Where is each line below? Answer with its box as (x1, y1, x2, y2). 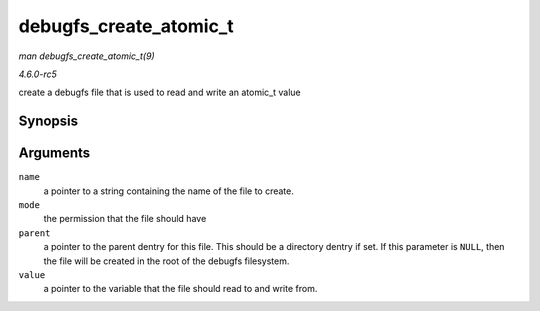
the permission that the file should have (43, 213, 207, 225)
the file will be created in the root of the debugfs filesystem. (43, 255, 290, 267)
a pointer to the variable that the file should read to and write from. (43, 283, 318, 295)
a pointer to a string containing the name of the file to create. (43, 185, 294, 197)
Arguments (18, 145, 91, 162)
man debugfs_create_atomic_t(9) (18, 50, 155, 62)
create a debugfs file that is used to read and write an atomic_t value (18, 86, 302, 99)
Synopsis (18, 113, 79, 130)
